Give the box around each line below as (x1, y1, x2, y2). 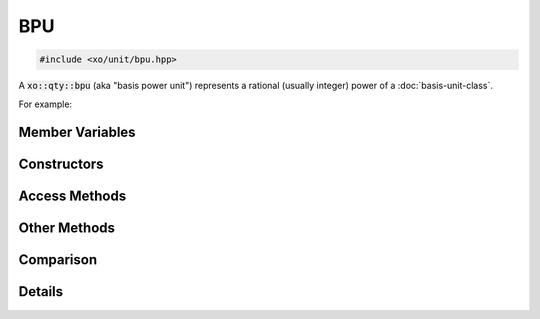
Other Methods (18, 220, 115, 237)
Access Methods (18, 188, 127, 205)
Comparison (18, 251, 98, 269)
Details (18, 283, 64, 300)
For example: (18, 98, 73, 110)
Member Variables (18, 124, 136, 141)
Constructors (18, 156, 104, 173)
